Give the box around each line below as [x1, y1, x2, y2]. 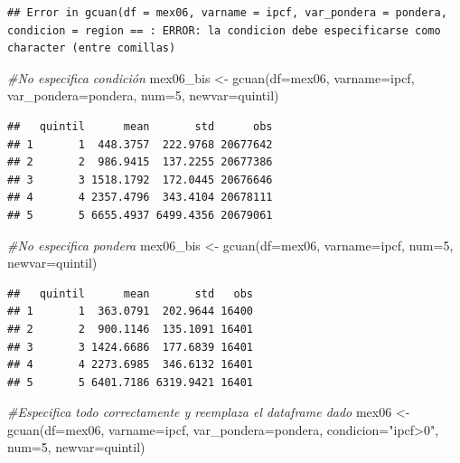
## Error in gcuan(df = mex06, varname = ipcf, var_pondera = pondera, [7, 6, 447, 19]
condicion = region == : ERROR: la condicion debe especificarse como [7, 24, 441, 37]
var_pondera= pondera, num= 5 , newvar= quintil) [7, 86, 279, 105]
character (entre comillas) [7, 42, 176, 55]
